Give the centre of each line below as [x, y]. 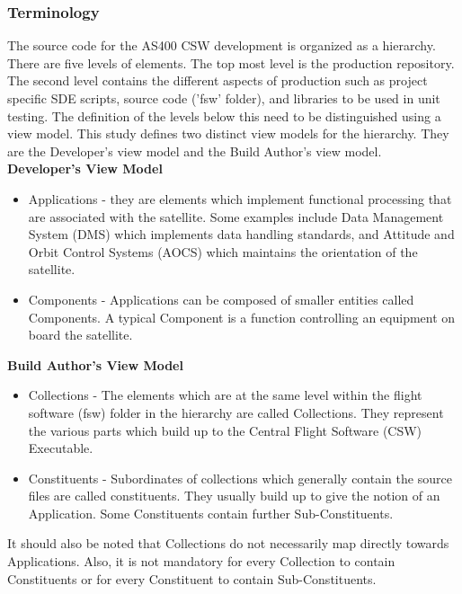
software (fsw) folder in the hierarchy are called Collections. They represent [236, 412]
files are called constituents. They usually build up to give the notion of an [234, 496]
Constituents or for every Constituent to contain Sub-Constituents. [192, 578]
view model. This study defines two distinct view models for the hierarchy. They [228, 133]
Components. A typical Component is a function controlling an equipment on [242, 317]
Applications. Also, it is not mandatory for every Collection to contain [201, 561]
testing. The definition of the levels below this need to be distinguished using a [224, 115]
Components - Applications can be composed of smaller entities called [221, 299]
